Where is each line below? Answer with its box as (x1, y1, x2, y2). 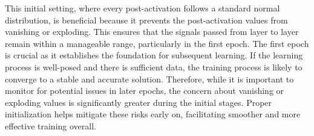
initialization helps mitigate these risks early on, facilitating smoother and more (5, 108, 301, 120)
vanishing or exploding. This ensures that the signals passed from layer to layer (5, 25, 299, 38)
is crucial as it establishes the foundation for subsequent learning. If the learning (5, 49, 303, 61)
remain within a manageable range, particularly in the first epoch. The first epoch (5, 37, 309, 49)
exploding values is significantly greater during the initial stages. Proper (5, 96, 272, 108)
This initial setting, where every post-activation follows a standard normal (5, 2, 280, 14)
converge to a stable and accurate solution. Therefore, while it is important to (5, 72, 294, 85)
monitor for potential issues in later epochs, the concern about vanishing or (5, 84, 284, 97)
